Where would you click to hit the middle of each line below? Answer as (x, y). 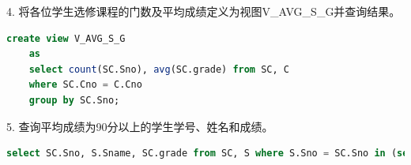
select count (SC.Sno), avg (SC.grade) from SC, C (159, 69)
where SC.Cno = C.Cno (85, 85)
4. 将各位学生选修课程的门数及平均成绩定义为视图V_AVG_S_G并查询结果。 (204, 11)
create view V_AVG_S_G (66, 38)
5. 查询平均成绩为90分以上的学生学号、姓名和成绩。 (140, 126)
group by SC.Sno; (74, 100)
